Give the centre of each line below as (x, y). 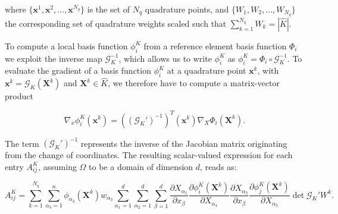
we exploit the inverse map (54, 58)
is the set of (109, 9)
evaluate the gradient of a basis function (78, 70)
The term (22, 143)
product (19, 96)
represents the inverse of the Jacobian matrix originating (184, 143)
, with (268, 70)
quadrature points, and (187, 9)
